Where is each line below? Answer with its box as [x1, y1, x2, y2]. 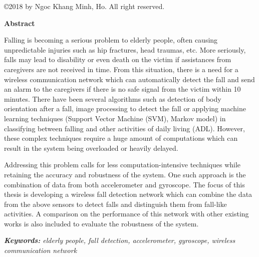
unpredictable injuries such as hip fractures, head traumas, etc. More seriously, [4, 44, 246, 55]
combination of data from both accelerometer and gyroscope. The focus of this [4, 179, 245, 189]
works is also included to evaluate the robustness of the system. [4, 218, 199, 228]
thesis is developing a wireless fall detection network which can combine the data [4, 189, 252, 199]
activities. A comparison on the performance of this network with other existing [4, 208, 249, 219]
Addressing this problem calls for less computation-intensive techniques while [4, 159, 241, 170]
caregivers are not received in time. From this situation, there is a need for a [4, 64, 238, 74]
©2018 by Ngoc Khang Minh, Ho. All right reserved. [4, 1, 165, 11]
